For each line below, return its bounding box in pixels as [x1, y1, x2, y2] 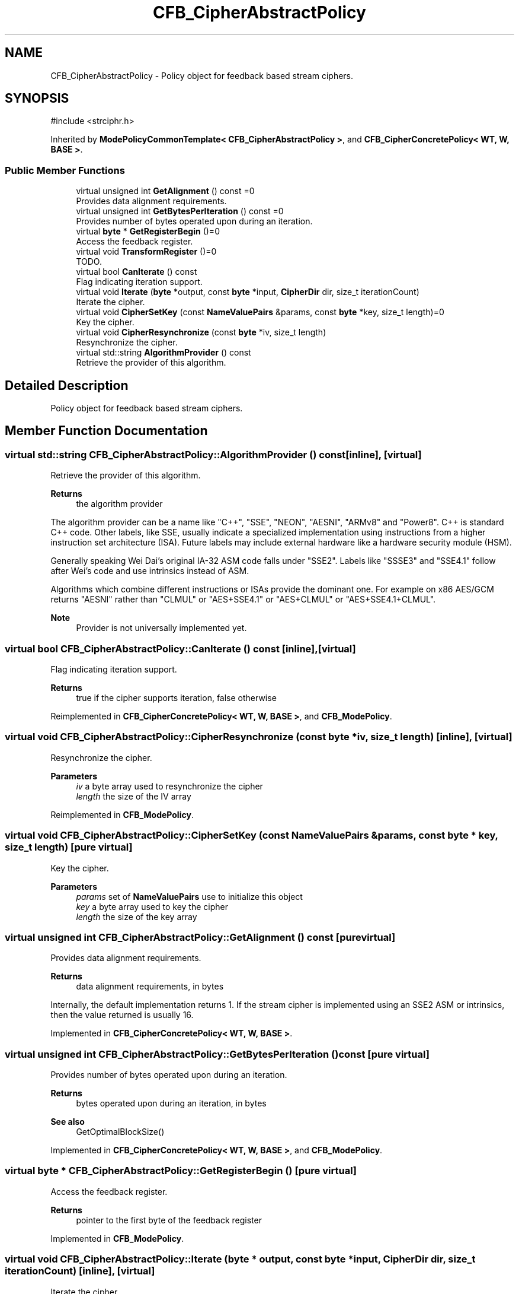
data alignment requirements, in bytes [76, 981, 224, 992]
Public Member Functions [5, 164, 125, 176]
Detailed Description [5, 378, 129, 393]
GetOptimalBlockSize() [76, 1127, 165, 1137]
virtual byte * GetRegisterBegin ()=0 [76, 226, 220, 237]
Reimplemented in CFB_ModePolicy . [50, 809, 194, 820]
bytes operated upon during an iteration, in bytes [76, 1098, 267, 1108]
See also [50, 1117, 85, 1127]
